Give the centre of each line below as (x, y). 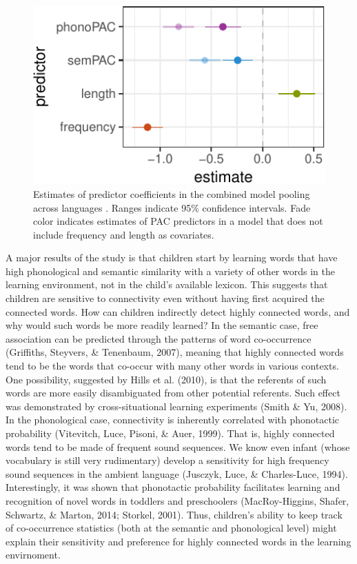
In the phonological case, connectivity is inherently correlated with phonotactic (173, 420)
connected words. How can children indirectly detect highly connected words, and (178, 311)
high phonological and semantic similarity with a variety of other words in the (170, 271)
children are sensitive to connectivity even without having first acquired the (165, 298)
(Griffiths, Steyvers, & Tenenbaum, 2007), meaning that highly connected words (175, 352)
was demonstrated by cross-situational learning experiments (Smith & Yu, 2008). (176, 406)
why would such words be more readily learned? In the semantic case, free (162, 325)
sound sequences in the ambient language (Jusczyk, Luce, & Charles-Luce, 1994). (177, 473)
